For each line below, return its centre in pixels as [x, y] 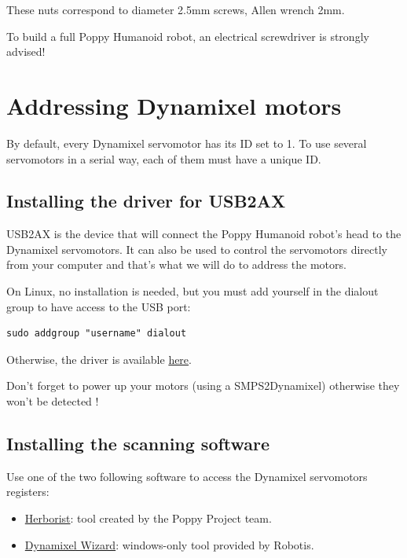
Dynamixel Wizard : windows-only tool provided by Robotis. [169, 544]
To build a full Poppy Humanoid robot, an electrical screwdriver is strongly [188, 36]
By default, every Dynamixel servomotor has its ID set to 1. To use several [187, 143]
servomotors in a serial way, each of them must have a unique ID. [164, 158]
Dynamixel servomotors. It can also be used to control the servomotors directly [197, 249]
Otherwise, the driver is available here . [99, 359]
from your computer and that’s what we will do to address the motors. [176, 264]
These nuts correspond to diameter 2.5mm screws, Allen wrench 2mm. [176, 9]
